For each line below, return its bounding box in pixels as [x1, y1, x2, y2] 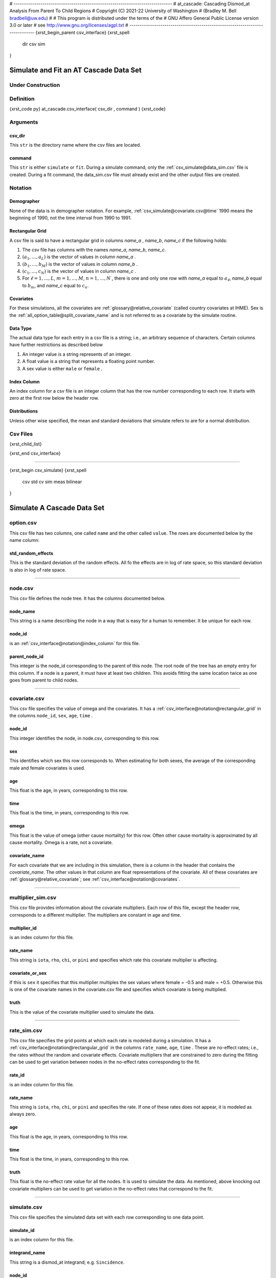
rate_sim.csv [9, 1026, 42, 1034]
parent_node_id [9, 653, 43, 659]
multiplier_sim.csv [9, 894, 57, 901]
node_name [9, 608, 35, 614]
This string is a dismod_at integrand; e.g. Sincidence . [9, 1259, 125, 1265]
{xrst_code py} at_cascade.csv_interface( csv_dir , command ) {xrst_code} [9, 106, 166, 112]
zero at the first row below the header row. [9, 395, 99, 401]
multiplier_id [9, 925, 37, 931]
